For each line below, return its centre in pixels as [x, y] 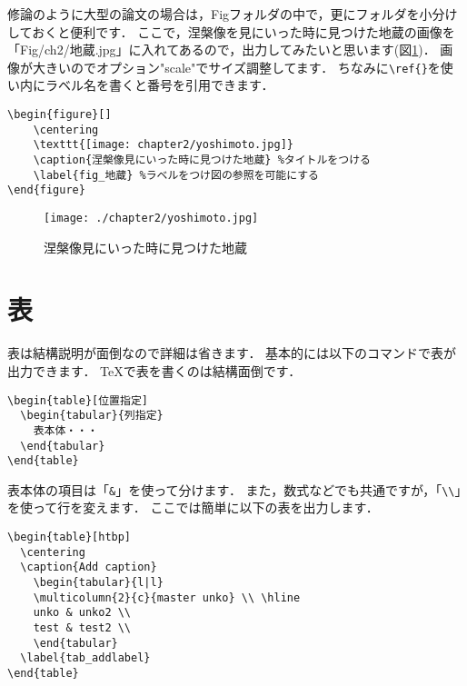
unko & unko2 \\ [82, 613]
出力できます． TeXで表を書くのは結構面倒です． [154, 370]
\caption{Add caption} [89, 567]
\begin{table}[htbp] [70, 537]
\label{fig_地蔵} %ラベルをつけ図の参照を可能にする [176, 175]
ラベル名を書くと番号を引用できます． [159, 85]
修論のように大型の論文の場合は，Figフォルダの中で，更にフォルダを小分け [233, 14]
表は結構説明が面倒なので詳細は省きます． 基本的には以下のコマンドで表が [232, 353]
